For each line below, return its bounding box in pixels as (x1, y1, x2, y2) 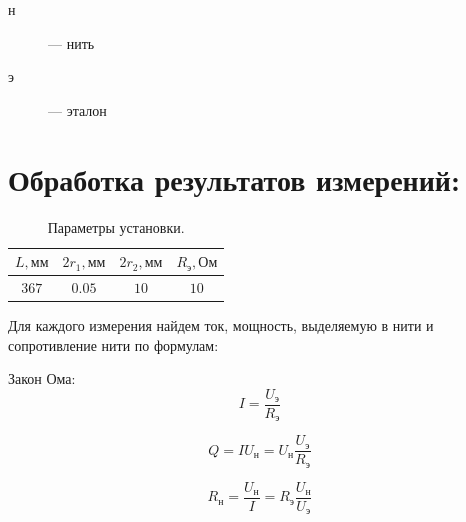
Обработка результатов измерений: (8, 158, 460, 199)
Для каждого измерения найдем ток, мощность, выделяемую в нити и (8, 315, 434, 336)
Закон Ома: (8, 368, 76, 389)
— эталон (48, 99, 107, 120)
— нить (48, 32, 95, 53)
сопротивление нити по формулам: (8, 334, 219, 355)
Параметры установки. (47, 216, 185, 237)
